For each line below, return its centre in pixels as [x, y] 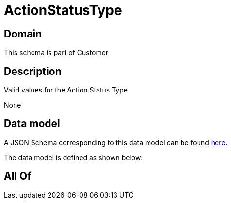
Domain [23, 34]
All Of [18, 176]
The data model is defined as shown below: [74, 157]
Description [33, 71]
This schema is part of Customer [56, 53]
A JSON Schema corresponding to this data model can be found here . [116, 142]
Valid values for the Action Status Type [66, 90]
